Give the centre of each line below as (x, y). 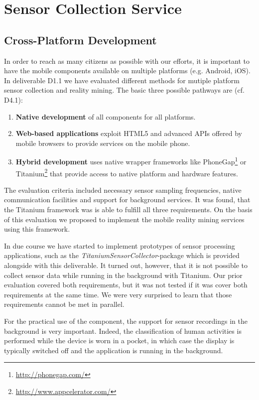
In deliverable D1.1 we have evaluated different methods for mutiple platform (122, 80)
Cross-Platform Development (80, 40)
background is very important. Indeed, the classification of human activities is (123, 331)
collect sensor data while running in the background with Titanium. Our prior (123, 275)
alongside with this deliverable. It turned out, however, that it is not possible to (126, 265)
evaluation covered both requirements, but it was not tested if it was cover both (126, 285)
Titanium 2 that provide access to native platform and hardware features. (127, 172)
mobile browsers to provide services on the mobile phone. (103, 143)
